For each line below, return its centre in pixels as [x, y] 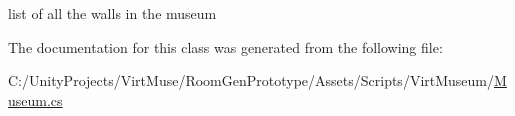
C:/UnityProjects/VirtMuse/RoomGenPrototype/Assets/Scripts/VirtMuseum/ [251, 80]
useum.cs [35, 99]
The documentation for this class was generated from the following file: [225, 46]
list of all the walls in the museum [112, 13]
